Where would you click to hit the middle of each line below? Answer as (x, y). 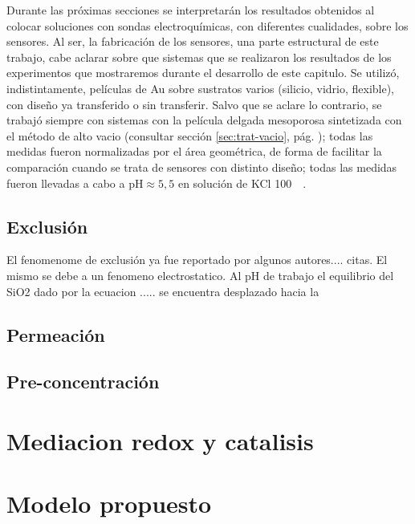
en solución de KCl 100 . (242, 183)
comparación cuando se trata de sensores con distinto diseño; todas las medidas (202, 167)
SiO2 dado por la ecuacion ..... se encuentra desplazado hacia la (163, 291)
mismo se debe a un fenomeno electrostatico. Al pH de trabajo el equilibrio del (200, 275)
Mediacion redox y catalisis (160, 440)
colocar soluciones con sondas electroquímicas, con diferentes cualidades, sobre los (207, 25)
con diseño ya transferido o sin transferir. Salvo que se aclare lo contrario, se (194, 104)
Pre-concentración (83, 382)
